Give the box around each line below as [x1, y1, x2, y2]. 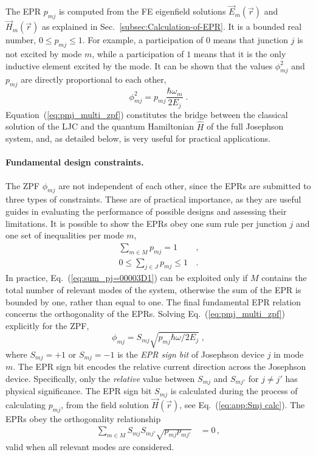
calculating [5, 398, 46, 411]
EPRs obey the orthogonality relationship [5, 412, 161, 425]
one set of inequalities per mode [5, 229, 124, 241]
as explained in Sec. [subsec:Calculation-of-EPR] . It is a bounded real [41, 20, 302, 33]
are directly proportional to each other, [21, 73, 167, 86]
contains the [261, 271, 307, 284]
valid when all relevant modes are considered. [5, 440, 174, 453]
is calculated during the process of [170, 384, 298, 397]
